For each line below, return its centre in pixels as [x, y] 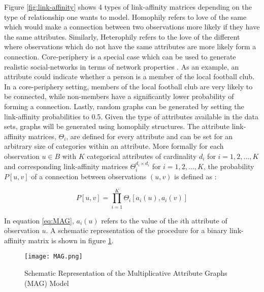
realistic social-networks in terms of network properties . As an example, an [122, 66]
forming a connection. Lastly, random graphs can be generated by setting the [124, 106]
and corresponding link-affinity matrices [66, 166]
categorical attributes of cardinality [142, 156]
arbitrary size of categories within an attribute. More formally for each [114, 146]
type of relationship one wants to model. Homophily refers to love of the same [125, 17]
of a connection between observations [89, 176]
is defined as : [195, 176]
